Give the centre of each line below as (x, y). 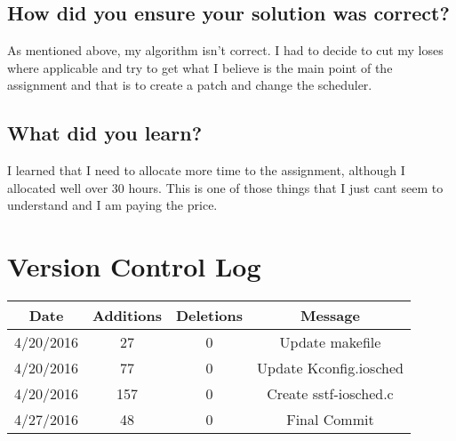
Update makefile (330, 342)
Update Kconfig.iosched (330, 368)
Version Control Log (134, 266)
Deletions (209, 316)
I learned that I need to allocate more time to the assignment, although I (206, 170)
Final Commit (330, 420)
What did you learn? (105, 133)
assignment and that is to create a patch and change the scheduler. (190, 85)
